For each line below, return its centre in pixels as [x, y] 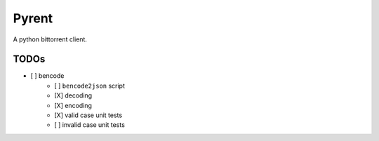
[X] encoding [73, 105]
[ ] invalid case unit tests [90, 125]
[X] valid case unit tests [88, 115]
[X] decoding [73, 95]
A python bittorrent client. [50, 39]
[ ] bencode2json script [90, 86]
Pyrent [33, 18]
